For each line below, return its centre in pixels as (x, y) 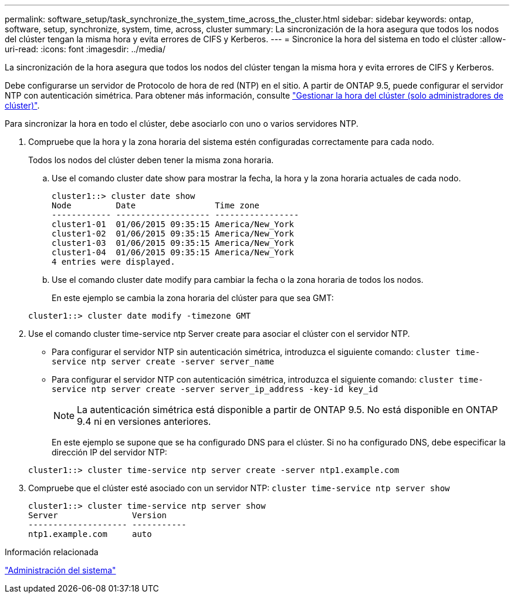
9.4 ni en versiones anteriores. (144, 421)
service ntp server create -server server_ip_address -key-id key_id (215, 389)
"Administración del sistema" (60, 570)
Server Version (98, 515)
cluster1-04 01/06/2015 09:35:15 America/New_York (173, 252)
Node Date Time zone (156, 205)
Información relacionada (52, 552)
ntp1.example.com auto (90, 534)
